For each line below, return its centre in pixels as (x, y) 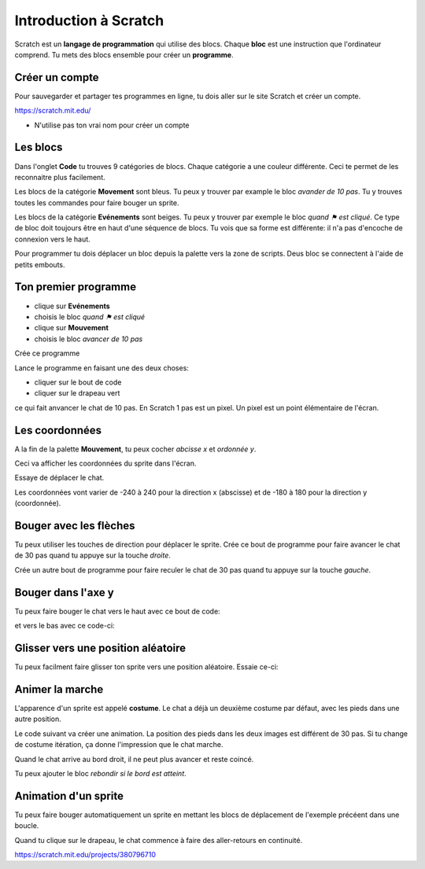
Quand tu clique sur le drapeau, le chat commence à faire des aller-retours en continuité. (159, 840)
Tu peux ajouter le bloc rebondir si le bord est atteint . (100, 773)
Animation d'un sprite (69, 795)
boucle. (27, 826)
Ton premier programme (76, 287)
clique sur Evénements (72, 306)
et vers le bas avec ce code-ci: (65, 626)
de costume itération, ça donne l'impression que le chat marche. (119, 745)
